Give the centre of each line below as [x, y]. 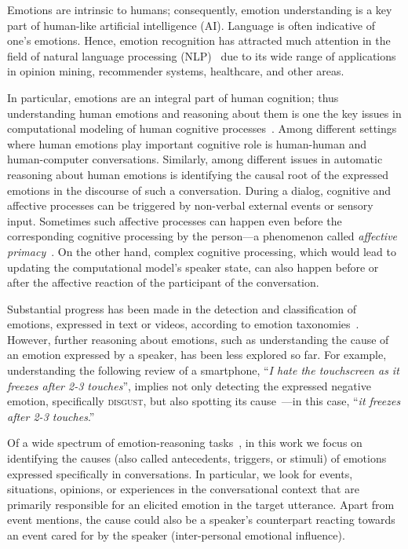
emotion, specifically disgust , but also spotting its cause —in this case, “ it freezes [204, 401]
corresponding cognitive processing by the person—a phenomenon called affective [202, 236]
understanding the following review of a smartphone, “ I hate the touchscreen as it [203, 370]
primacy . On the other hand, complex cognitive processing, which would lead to [202, 251]
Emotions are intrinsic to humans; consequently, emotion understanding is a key [200, 9]
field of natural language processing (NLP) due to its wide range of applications [202, 55]
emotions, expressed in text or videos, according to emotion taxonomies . [183, 324]
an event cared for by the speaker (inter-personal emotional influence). [176, 535]
